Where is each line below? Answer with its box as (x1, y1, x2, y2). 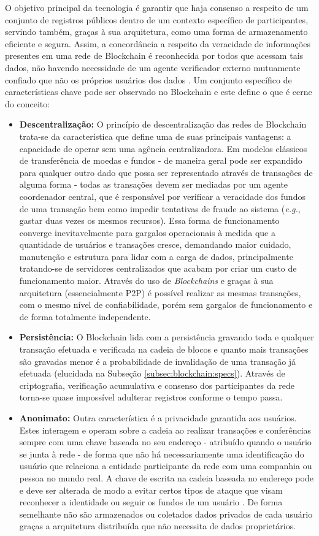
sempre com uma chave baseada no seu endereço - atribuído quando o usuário (19, 435, 312, 448)
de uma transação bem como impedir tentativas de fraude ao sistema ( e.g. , (19, 202, 301, 215)
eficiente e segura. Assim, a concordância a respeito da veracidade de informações (5, 37, 310, 50)
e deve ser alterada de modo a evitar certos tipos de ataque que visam (19, 483, 283, 496)
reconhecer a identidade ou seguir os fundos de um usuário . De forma (19, 496, 283, 508)
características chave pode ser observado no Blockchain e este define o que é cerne (5, 85, 312, 98)
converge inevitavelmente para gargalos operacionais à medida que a (19, 226, 275, 239)
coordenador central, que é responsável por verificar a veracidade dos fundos (19, 190, 306, 202)
